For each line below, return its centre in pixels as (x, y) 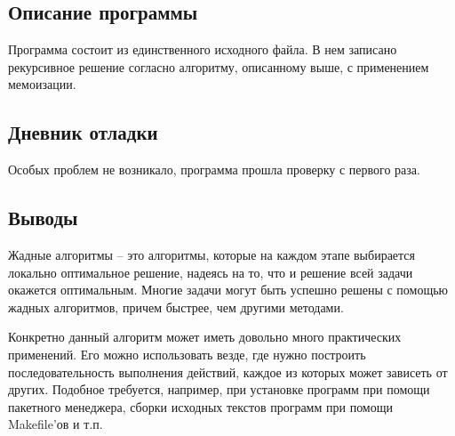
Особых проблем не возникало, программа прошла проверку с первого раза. (214, 170)
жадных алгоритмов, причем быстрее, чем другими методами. (176, 307)
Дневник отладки (83, 132)
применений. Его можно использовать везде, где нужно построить (187, 354)
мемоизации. (42, 84)
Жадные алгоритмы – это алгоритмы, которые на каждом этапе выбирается (212, 254)
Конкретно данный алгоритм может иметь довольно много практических (205, 337)
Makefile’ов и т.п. (56, 424)
